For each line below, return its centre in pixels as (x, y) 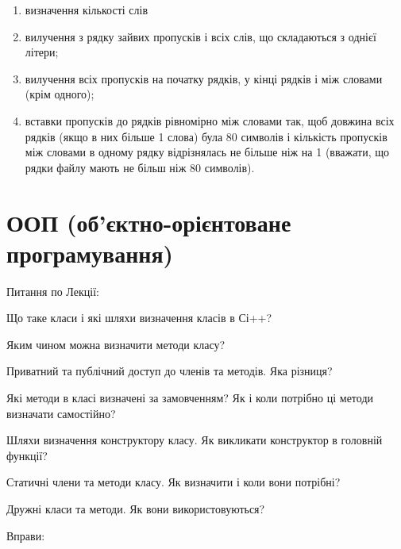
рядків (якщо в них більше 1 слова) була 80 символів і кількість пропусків (206, 136)
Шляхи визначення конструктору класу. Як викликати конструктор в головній (195, 440)
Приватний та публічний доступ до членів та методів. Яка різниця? (170, 371)
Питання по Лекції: (53, 291)
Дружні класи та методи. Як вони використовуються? (136, 509)
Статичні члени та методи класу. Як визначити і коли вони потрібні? (174, 482)
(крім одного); (60, 94)
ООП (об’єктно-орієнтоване (149, 222)
